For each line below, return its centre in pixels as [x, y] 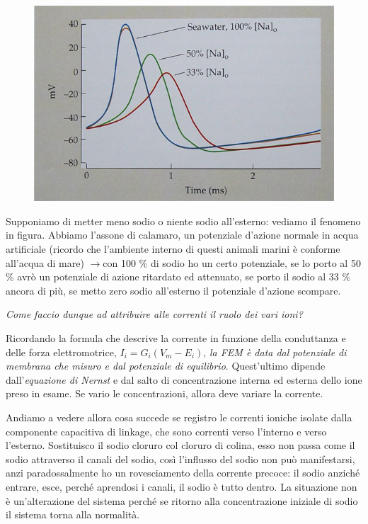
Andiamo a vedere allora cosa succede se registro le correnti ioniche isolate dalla [179, 417]
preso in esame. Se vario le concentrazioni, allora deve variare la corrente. [165, 393]
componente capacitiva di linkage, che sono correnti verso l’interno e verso [166, 431]
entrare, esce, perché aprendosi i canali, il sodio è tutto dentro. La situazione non [182, 486]
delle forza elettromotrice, [61, 352]
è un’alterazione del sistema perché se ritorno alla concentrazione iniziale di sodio [182, 500]
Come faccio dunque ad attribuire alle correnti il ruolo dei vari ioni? [154, 314]
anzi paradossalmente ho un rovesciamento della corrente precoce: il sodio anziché [183, 473]
